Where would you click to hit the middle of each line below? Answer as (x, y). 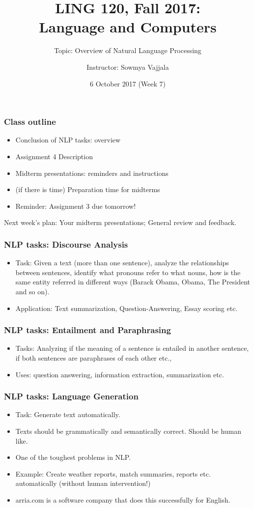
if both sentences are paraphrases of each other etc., (94, 357)
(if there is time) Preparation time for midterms (88, 189)
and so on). (32, 291)
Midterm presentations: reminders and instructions (92, 173)
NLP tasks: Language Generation (71, 396)
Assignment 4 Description (54, 156)
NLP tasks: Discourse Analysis (66, 244)
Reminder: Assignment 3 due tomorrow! (76, 206)
